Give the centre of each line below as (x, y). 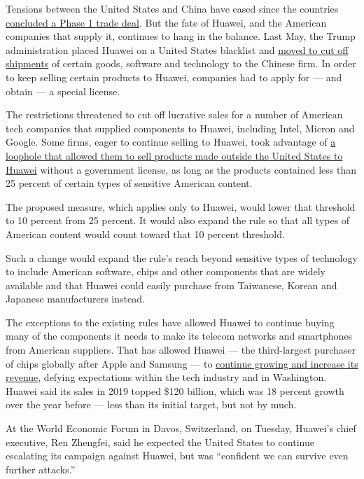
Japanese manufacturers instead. (75, 299)
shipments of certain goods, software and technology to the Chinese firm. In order (181, 63)
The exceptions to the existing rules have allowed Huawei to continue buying (170, 322)
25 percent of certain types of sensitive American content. (129, 183)
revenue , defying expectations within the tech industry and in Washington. (166, 377)
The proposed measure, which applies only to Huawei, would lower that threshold (181, 206)
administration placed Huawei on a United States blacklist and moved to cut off (177, 49)
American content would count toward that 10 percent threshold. (145, 234)
